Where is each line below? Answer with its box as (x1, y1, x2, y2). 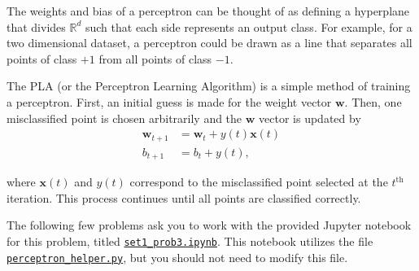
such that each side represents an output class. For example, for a (85, 18, 412, 35)
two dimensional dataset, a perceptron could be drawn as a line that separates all (7, 34, 412, 51)
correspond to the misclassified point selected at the (129, 173, 388, 190)
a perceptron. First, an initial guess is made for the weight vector (7, 93, 332, 110)
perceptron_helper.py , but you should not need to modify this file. (7, 248, 348, 265)
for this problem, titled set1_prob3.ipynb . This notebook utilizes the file (7, 232, 373, 249)
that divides (7, 18, 66, 35)
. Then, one (344, 93, 402, 110)
